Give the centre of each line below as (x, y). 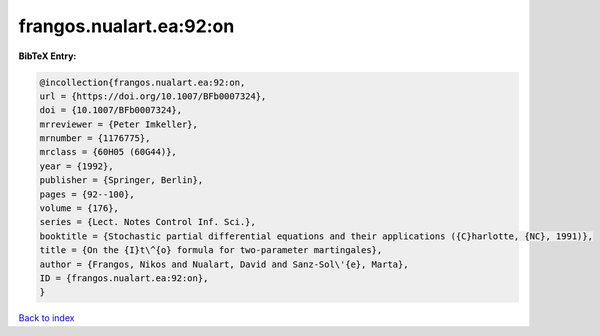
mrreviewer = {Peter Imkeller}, (119, 124)
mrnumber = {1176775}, (95, 138)
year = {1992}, (76, 166)
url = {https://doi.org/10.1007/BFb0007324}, (153, 96)
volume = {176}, (79, 208)
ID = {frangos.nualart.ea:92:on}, (124, 278)
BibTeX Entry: (47, 56)
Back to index (46, 318)
